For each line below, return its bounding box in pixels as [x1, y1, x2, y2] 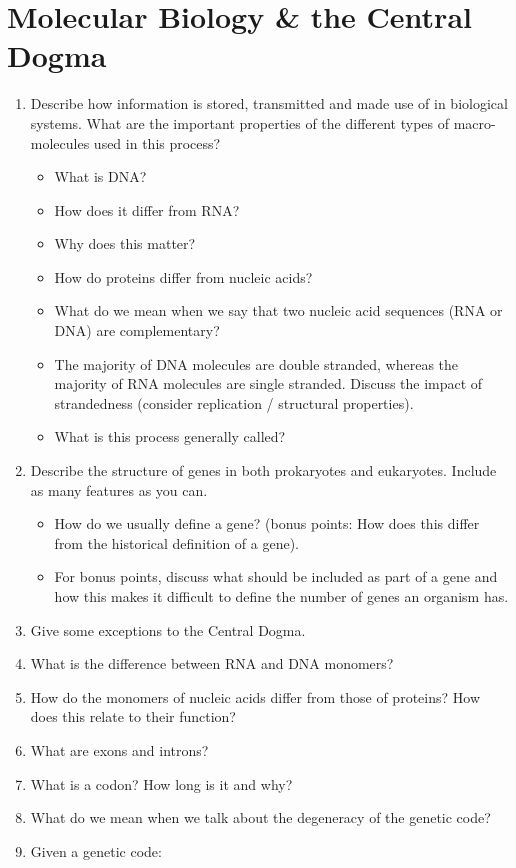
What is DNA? [54, 166, 147, 187]
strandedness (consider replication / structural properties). [54, 392, 414, 413]
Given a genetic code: [30, 840, 162, 861]
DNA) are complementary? [54, 320, 220, 341]
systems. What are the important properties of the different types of [30, 112, 450, 133]
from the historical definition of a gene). [54, 532, 299, 553]
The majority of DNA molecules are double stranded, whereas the [54, 353, 459, 374]
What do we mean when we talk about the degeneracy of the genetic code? [30, 807, 491, 828]
